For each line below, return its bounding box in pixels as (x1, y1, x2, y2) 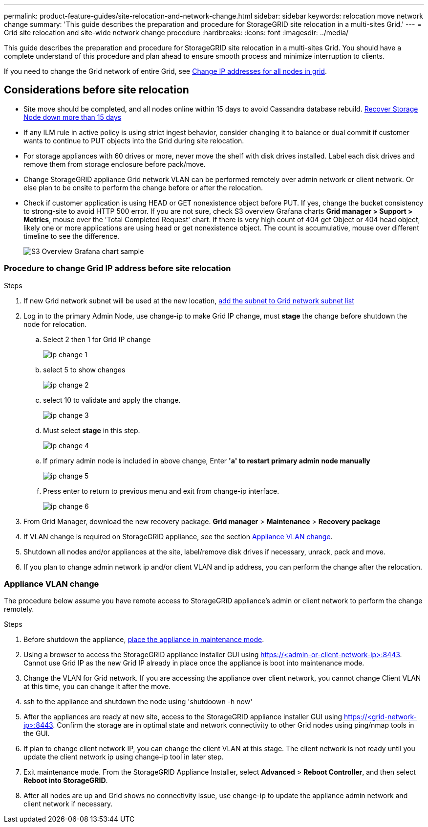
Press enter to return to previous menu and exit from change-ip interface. (43, 486, 279, 495)
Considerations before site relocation (4, 84, 189, 96)
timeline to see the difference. (23, 231, 120, 240)
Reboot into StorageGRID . (23, 776, 108, 785)
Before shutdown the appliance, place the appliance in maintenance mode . (23, 635, 264, 644)
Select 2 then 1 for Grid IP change (43, 335, 151, 344)
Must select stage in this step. (43, 426, 140, 435)
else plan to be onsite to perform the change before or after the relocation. (23, 183, 263, 192)
